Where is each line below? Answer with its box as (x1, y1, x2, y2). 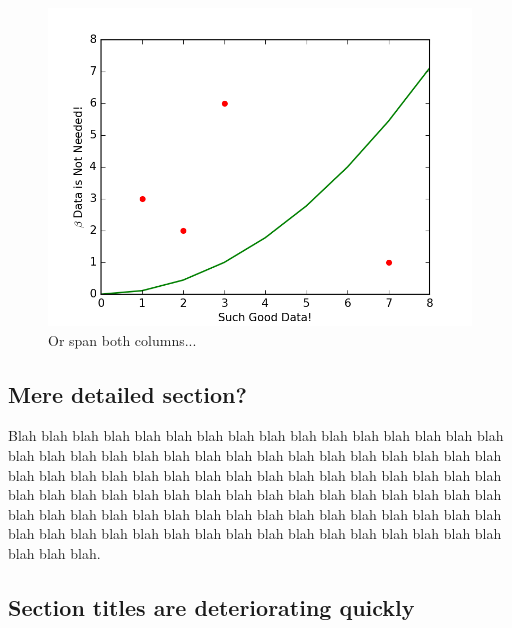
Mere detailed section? (8, 378, 247, 409)
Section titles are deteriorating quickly (8, 591, 415, 622)
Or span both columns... (48, 329, 197, 350)
